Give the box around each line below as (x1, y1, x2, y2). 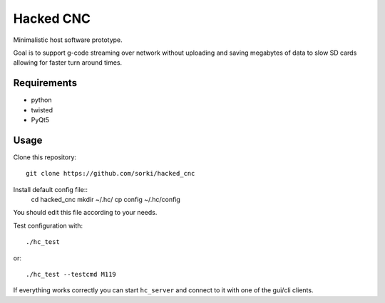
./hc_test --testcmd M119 (26, 270, 117, 279)
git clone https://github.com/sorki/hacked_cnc (26, 169, 195, 178)
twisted (31, 105, 53, 114)
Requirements (13, 77, 78, 89)
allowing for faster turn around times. (13, 58, 123, 67)
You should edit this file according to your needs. (13, 208, 158, 217)
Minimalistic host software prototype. (13, 36, 123, 44)
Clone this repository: (13, 153, 77, 161)
